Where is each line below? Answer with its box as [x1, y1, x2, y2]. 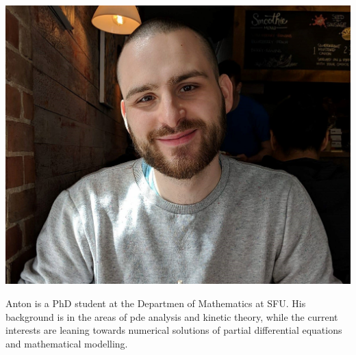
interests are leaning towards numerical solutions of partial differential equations [5, 323, 342, 337]
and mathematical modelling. [5, 336, 128, 350]
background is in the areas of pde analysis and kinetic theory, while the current [5, 309, 338, 324]
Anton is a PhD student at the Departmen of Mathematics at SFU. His [5, 296, 306, 311]
